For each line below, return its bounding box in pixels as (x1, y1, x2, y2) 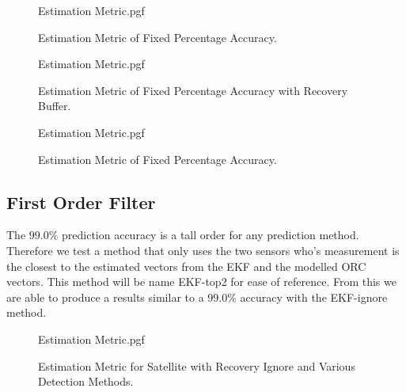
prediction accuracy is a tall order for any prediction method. (62, 226, 359, 243)
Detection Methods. (38, 373, 134, 390)
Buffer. (38, 97, 71, 114)
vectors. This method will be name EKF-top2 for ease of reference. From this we (6, 273, 397, 290)
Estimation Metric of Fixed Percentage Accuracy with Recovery (38, 82, 348, 98)
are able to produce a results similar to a (6, 288, 204, 305)
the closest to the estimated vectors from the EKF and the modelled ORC (6, 257, 366, 274)
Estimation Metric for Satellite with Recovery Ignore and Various (38, 357, 355, 374)
